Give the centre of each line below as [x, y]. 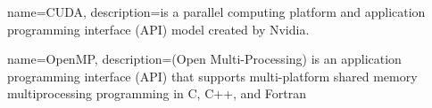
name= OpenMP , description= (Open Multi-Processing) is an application [204, 59]
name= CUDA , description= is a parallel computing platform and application [216, 12]
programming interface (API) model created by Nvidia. [158, 29]
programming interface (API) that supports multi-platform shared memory [212, 76]
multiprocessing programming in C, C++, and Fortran [157, 93]
